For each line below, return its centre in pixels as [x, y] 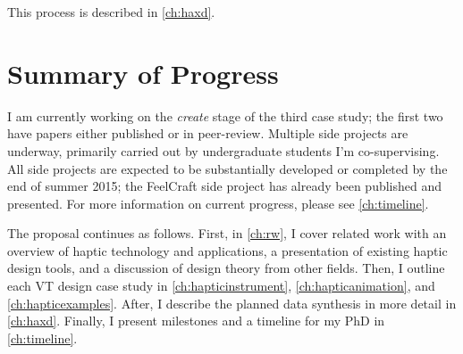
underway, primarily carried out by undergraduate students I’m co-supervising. [223, 150]
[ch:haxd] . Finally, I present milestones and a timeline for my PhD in [196, 321]
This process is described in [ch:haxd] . [111, 12]
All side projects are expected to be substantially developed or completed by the [227, 168]
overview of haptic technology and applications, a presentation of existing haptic [227, 250]
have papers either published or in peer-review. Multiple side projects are [208, 133]
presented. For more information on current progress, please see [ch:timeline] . [218, 203]
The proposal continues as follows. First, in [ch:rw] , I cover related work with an [227, 233]
